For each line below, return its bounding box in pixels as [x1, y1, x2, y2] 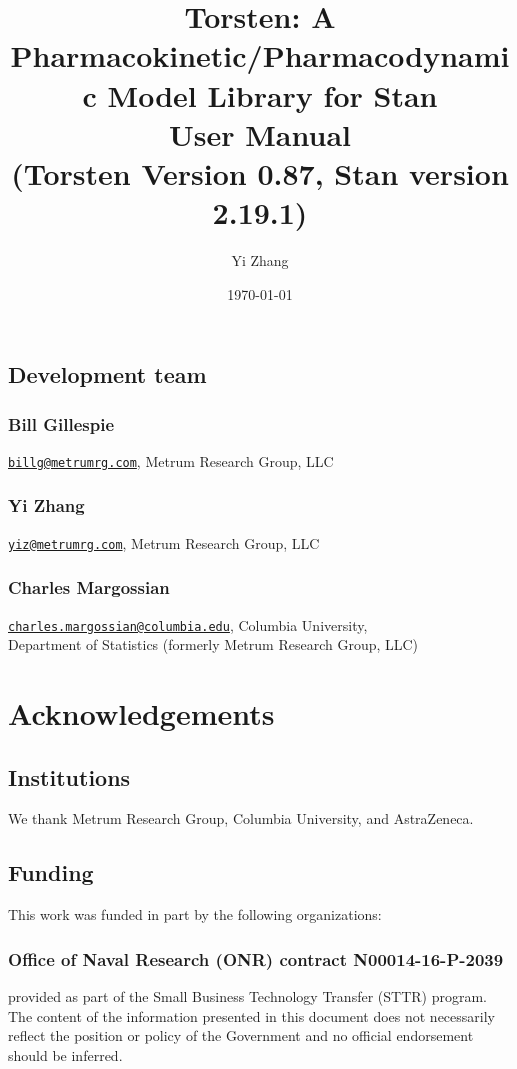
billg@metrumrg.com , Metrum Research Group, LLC [8, 450, 334, 471]
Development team [8, 359, 207, 390]
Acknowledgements [8, 693, 275, 734]
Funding [8, 857, 94, 888]
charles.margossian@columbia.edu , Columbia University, [8, 614, 368, 635]
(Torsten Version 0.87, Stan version [11, 152, 509, 193]
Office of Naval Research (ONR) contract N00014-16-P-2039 [8, 946, 504, 971]
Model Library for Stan [107, 74, 438, 115]
